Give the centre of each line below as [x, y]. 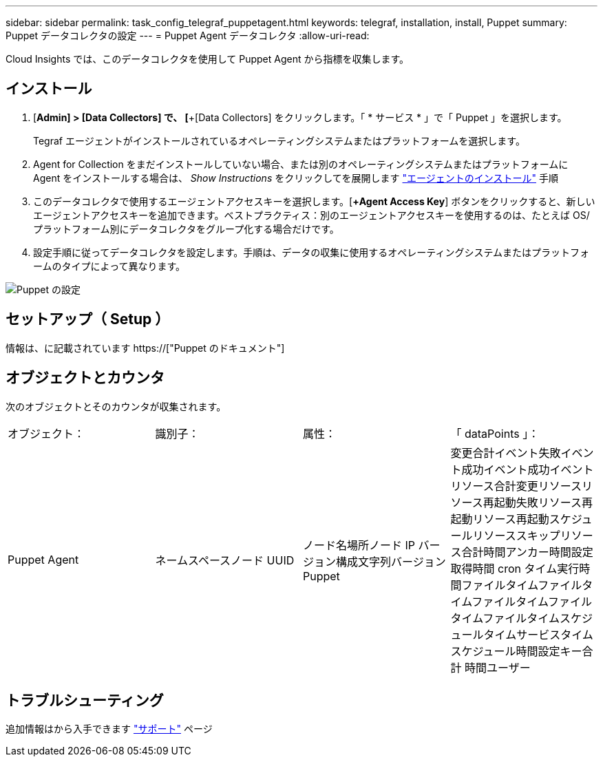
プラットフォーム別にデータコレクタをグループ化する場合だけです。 [186, 229]
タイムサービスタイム [538, 634]
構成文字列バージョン [391, 561]
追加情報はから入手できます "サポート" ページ [109, 729]
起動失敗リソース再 [543, 502]
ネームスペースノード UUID [225, 560]
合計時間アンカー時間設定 [527, 552]
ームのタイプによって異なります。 [109, 266]
